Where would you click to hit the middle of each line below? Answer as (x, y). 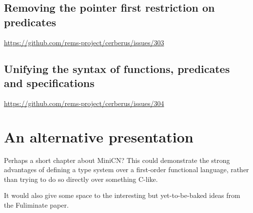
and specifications (49, 82)
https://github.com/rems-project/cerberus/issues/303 (84, 42)
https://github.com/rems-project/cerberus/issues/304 (84, 103)
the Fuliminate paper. (36, 204)
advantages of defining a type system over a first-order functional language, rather (126, 169)
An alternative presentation (99, 136)
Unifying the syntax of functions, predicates (117, 68)
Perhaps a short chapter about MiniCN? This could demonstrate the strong (117, 160)
